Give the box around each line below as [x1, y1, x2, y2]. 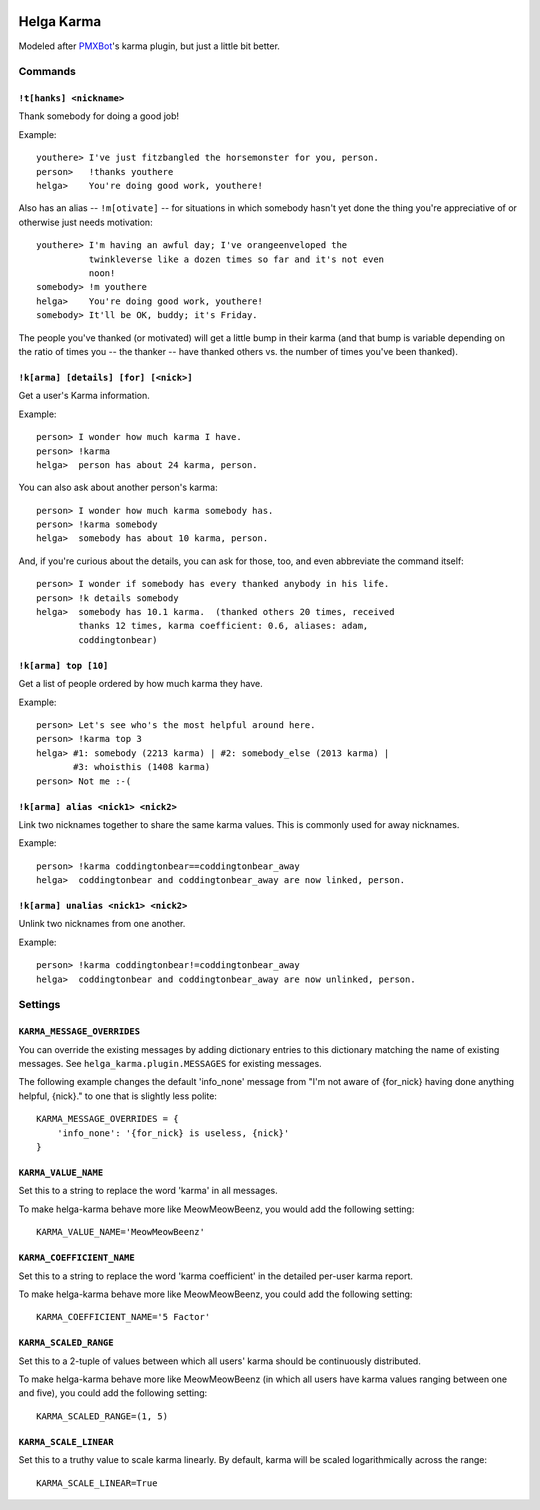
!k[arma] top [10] [18, 660, 109, 671]
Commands [18, 65, 77, 79]
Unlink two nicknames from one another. [18, 918, 186, 930]
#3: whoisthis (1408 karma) [73, 761, 211, 773]
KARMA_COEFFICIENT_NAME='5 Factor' [36, 1311, 211, 1323]
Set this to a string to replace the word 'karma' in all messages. [18, 1185, 279, 1197]
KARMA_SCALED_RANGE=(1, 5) [36, 1410, 169, 1422]
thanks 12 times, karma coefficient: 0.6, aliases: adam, [78, 620, 369, 632]
